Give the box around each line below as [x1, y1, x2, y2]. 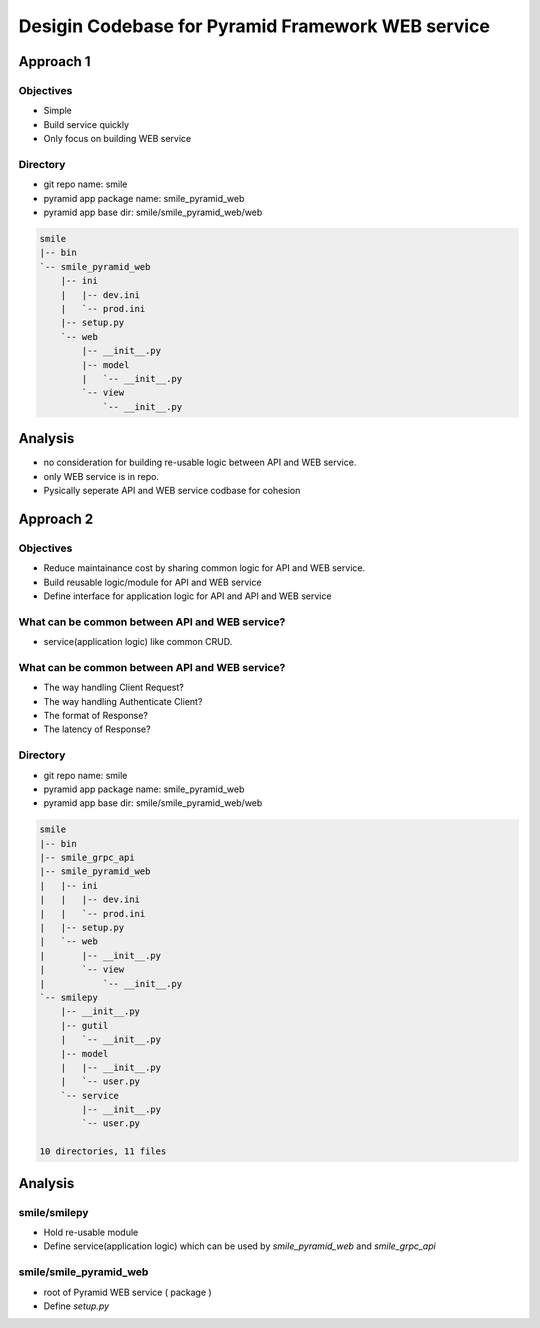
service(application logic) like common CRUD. [43, 636, 233, 648]
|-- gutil [60, 1020, 109, 1031]
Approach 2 [18, 510, 94, 527]
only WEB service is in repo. [43, 470, 160, 482]
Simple [43, 105, 72, 117]
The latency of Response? [43, 723, 151, 735]
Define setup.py [43, 1300, 110, 1312]
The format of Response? [43, 709, 149, 721]
